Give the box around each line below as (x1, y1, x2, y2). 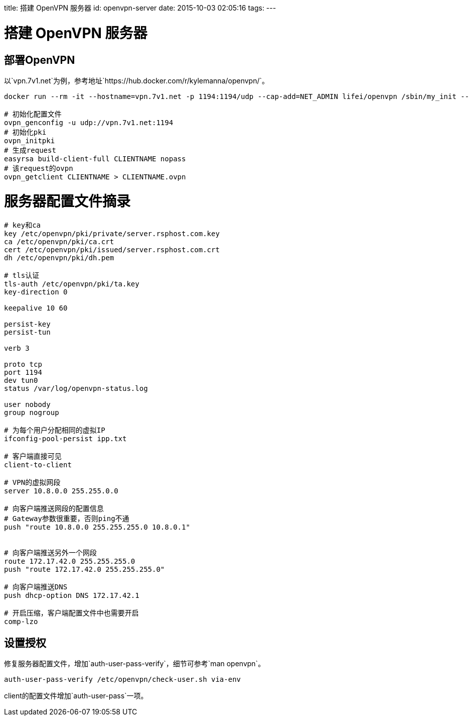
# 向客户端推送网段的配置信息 (4, 504, 104, 513)
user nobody (4, 400, 51, 409)
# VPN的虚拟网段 (4, 478, 61, 487)
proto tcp (4, 360, 42, 369)
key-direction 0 (4, 288, 68, 296)
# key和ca (4, 221, 41, 230)
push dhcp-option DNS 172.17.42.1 (4, 591, 139, 600)
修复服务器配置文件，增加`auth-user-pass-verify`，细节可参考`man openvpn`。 (4, 659, 265, 668)
